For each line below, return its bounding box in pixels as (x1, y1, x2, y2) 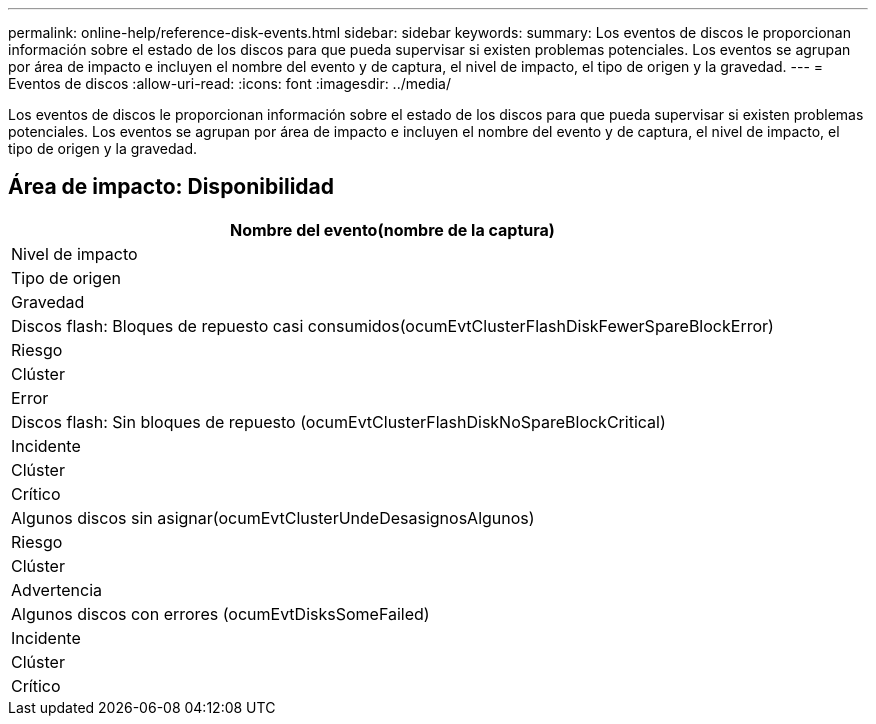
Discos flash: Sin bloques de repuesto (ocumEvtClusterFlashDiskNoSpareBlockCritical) (11, 411, 666, 432)
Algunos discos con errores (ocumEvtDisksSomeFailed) (11, 603, 430, 624)
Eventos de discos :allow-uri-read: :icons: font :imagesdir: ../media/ (8, 75, 452, 92)
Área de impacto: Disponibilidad (8, 174, 334, 200)
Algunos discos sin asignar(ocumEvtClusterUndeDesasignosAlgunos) (11, 507, 535, 528)
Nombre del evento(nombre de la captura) (229, 219, 555, 240)
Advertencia (11, 579, 103, 600)
